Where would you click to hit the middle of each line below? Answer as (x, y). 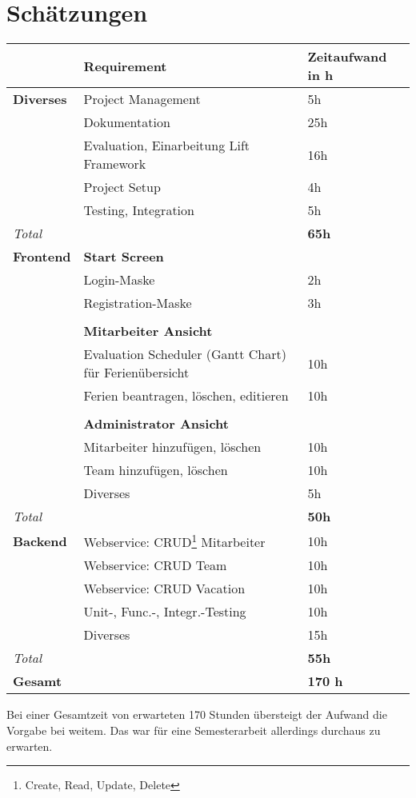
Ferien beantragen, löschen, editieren (186, 396)
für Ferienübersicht (136, 373)
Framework (115, 164)
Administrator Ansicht (156, 424)
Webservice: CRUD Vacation (164, 589)
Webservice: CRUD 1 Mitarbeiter (174, 541)
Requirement (125, 66)
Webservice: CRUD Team (155, 565)
